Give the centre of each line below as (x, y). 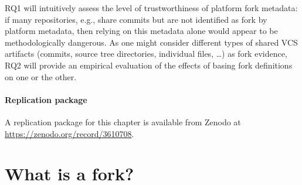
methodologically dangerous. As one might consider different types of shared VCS (151, 42)
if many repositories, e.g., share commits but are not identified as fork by (136, 19)
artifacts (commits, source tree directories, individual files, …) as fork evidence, (146, 54)
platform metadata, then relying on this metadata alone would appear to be (141, 31)
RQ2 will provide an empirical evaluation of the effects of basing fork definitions (149, 65)
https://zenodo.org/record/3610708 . (69, 133)
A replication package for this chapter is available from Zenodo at (123, 121)
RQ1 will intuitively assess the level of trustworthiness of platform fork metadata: (151, 8)
